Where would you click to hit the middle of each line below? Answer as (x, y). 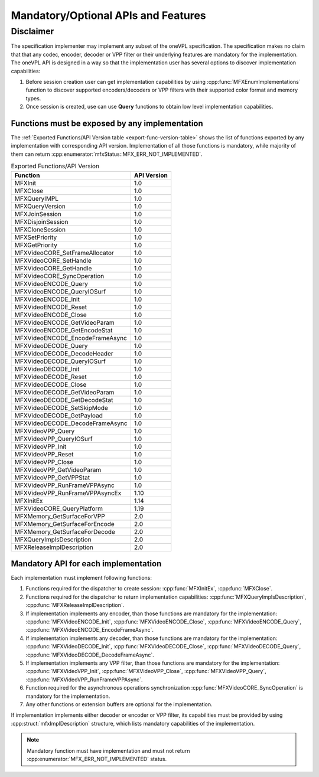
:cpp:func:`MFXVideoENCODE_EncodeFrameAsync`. (89, 630)
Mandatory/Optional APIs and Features (108, 15)
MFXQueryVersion (40, 206)
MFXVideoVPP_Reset (44, 454)
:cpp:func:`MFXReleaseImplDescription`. (75, 605)
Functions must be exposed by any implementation (107, 123)
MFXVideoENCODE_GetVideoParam (64, 322)
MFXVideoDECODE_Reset (51, 377)
